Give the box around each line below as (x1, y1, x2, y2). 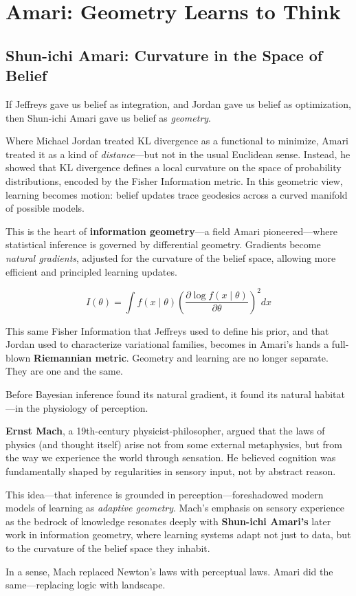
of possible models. (5, 201, 85, 215)
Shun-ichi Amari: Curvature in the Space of (5, 44, 323, 65)
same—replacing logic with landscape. (5, 577, 166, 592)
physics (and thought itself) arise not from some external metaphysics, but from (5, 437, 342, 451)
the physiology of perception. (26, 400, 148, 415)
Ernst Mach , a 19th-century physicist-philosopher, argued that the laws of (5, 423, 325, 438)
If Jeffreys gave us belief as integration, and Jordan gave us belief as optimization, (5, 96, 351, 111)
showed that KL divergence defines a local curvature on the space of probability (5, 160, 342, 175)
